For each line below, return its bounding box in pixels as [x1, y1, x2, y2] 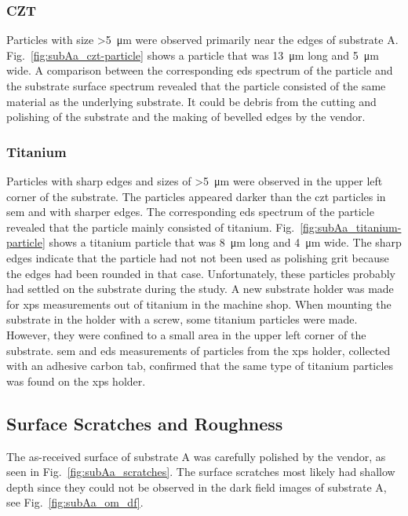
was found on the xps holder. [6, 372, 146, 389]
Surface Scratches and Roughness [6, 411, 283, 435]
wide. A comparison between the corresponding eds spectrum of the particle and [6, 62, 393, 79]
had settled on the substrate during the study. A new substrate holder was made [6, 280, 394, 297]
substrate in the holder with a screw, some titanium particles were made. [6, 311, 358, 328]
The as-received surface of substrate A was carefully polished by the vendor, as [6, 448, 386, 464]
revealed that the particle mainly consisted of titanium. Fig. [6, 218, 295, 235]
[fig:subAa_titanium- [300, 218, 402, 235]
